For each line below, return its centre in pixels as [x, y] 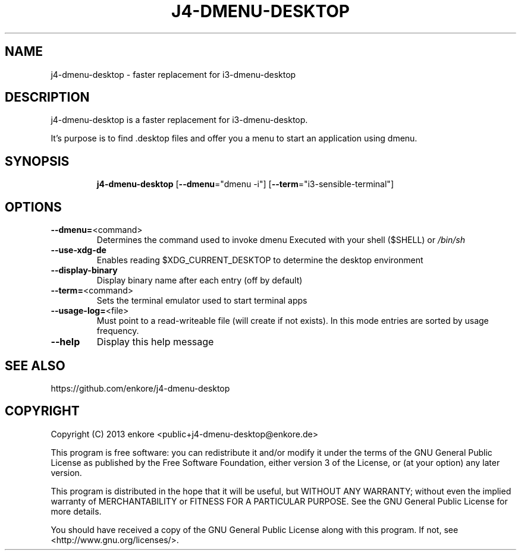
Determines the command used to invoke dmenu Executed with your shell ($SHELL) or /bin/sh [281, 240]
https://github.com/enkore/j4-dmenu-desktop [140, 388]
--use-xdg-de [79, 250]
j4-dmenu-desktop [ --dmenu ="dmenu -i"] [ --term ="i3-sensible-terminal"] [245, 184]
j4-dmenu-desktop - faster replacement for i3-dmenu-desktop [173, 74]
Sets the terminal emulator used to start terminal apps [202, 301]
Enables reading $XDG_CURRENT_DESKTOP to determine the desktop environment [260, 260]
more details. [76, 511]
